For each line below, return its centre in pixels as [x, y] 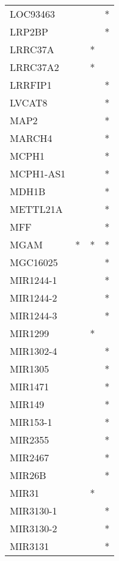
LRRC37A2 [34, 67]
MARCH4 [31, 138]
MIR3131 [30, 546]
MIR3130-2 [34, 528]
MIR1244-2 [34, 298]
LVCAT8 [29, 102]
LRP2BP [29, 32]
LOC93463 [33, 14]
